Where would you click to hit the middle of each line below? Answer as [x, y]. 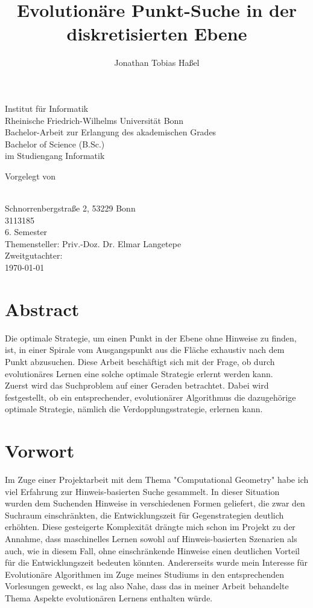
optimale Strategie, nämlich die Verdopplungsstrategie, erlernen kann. [134, 409]
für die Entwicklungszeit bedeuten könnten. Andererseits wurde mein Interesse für [156, 562]
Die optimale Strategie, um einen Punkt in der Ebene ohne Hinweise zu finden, [151, 338]
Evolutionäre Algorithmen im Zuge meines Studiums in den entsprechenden [144, 574]
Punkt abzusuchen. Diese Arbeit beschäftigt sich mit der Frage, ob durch [140, 361]
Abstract [42, 309]
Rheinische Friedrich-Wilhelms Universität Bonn [94, 120]
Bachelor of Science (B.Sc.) [55, 144]
